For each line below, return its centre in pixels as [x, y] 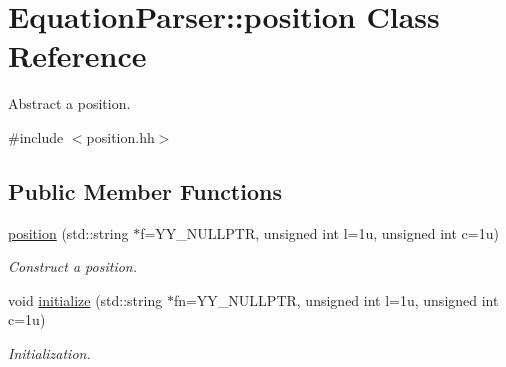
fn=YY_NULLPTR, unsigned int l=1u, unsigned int [336, 299]
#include [36, 136]
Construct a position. [72, 266]
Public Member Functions [145, 190]
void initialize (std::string [85, 299]
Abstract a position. [69, 103]
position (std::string [68, 232]
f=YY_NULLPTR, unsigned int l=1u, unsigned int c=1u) [319, 232]
